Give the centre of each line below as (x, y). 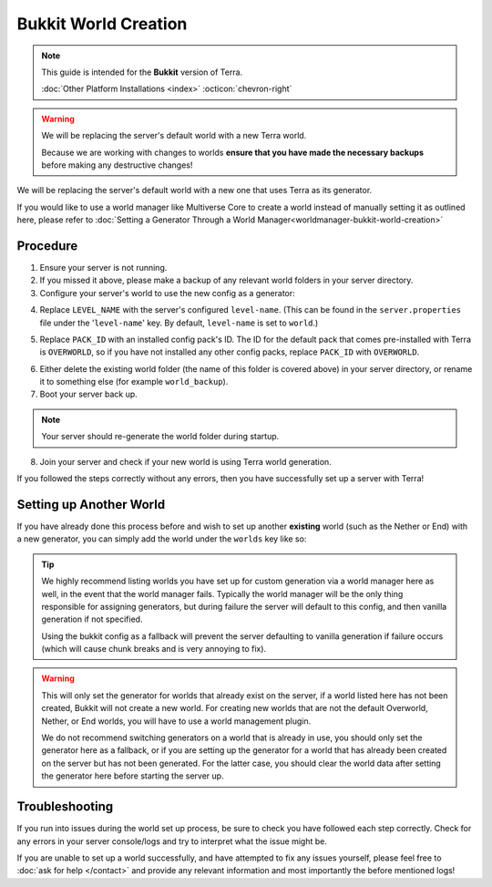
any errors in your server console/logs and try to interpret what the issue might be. (172, 841)
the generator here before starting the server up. (133, 776)
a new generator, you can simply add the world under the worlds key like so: (162, 539)
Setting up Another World (91, 505)
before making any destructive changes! (117, 165)
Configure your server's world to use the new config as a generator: (167, 293)
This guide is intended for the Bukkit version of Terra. (142, 72)
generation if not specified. (92, 619)
